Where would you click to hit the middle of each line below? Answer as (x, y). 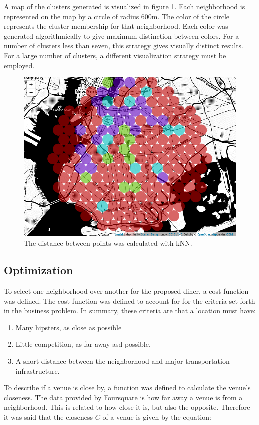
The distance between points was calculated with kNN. (108, 243)
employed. (19, 65)
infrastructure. (38, 370)
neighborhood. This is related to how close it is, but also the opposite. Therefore (127, 407)
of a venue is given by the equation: (157, 416)
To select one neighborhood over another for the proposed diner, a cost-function (126, 291)
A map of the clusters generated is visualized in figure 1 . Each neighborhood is (125, 6)
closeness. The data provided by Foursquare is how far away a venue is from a (123, 397)
